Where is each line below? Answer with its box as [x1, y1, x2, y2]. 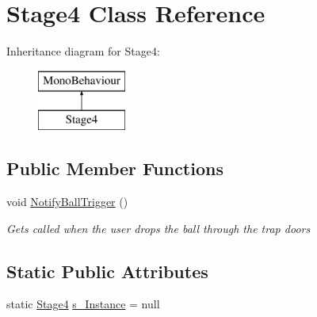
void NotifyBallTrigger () [6, 193, 128, 210]
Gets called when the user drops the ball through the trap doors [6, 220, 311, 236]
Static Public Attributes [6, 258, 208, 283]
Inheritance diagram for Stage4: [6, 43, 160, 59]
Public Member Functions [6, 156, 223, 181]
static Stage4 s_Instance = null [6, 296, 160, 312]
